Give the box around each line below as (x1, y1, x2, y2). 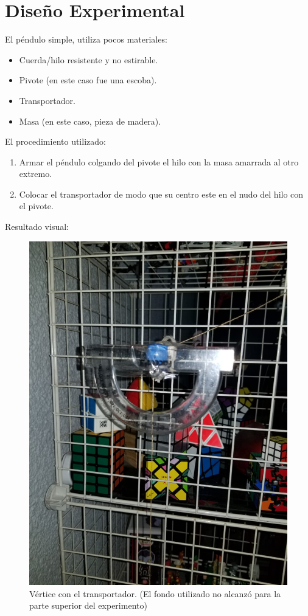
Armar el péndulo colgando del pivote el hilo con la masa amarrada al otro (19, 155, 299, 168)
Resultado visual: (5, 220, 69, 233)
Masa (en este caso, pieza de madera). (19, 114, 161, 127)
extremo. (19, 167, 52, 180)
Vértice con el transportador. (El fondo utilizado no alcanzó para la (29, 587, 281, 600)
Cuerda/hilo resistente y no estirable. (19, 53, 158, 66)
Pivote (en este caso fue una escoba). (19, 74, 157, 86)
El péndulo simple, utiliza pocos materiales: (5, 33, 167, 46)
